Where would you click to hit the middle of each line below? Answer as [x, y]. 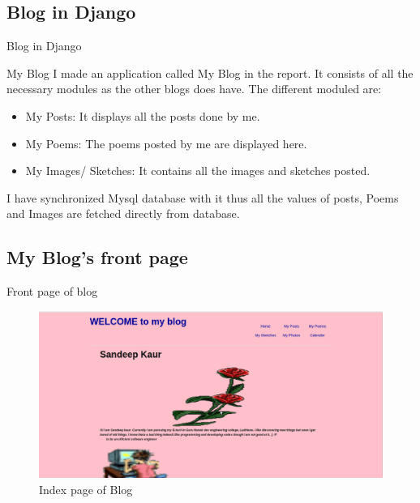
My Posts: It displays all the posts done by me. [143, 115]
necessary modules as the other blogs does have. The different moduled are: [194, 89]
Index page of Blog [86, 489]
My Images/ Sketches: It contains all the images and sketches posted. [198, 171]
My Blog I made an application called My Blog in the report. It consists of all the [210, 72]
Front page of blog [52, 291]
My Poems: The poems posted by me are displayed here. [166, 143]
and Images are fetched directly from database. [123, 213]
